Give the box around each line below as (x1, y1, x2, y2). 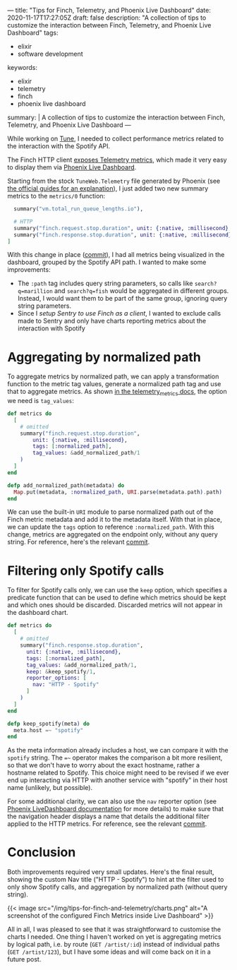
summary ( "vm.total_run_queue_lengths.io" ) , (13, 205, 143, 212)
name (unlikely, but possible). (7, 784, 93, 792)
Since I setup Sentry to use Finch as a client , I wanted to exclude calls (17, 309, 221, 318)
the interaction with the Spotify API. (7, 142, 111, 150)
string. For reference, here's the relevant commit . (7, 538, 150, 546)
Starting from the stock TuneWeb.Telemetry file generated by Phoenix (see (7, 176, 221, 185)
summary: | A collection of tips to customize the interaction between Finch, (7, 113, 226, 121)
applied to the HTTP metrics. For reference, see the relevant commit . (7, 820, 207, 828)
